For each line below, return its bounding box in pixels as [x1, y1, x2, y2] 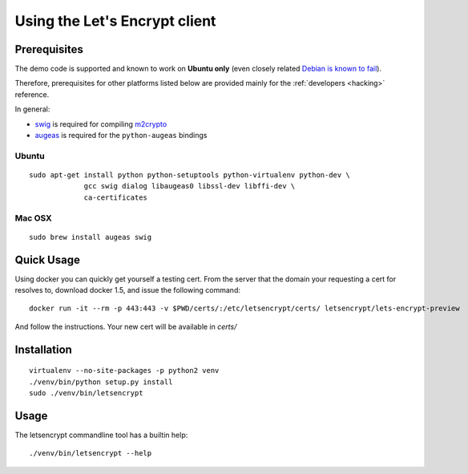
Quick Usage [14, 253, 80, 266]
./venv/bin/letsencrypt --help [29, 449, 152, 458]
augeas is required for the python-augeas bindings [34, 131, 208, 140]
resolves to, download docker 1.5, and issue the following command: [14, 286, 240, 294]
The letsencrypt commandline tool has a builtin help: [14, 430, 188, 440]
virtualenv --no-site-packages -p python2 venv [29, 366, 220, 375]
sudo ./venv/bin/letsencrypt [29, 388, 143, 397]
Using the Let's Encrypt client [14, 12, 216, 30]
